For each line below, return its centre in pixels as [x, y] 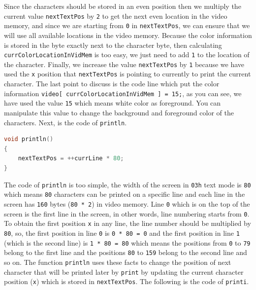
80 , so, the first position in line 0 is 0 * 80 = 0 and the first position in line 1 [122, 233]
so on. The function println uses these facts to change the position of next [118, 262]
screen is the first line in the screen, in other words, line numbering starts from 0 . [127, 213]
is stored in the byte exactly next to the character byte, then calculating [113, 45]
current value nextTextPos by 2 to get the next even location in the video [116, 16]
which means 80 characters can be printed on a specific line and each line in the [125, 194]
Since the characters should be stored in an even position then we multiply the [123, 6]
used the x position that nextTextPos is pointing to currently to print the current [128, 74]
